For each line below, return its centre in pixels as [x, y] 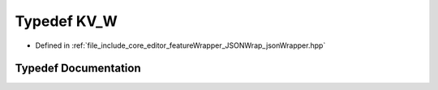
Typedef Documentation [78, 69]
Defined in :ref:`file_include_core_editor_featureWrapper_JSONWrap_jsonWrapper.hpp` [180, 45]
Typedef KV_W [66, 21]
